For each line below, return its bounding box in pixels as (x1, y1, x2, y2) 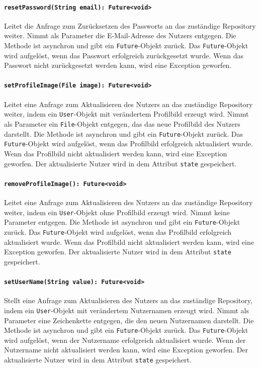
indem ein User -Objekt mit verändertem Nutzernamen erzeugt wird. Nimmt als (4, 305, 249, 315)
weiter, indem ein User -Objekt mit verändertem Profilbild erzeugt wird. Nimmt (4, 109, 249, 119)
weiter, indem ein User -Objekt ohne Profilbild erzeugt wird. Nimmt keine (4, 207, 230, 217)
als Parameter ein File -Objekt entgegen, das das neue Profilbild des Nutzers (4, 119, 240, 129)
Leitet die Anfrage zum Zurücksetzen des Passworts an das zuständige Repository (4, 20, 256, 31)
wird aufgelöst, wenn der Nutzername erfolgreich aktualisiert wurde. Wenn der (4, 334, 246, 345)
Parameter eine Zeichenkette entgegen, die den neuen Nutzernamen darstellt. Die (4, 315, 254, 325)
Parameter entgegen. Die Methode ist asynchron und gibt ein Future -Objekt (4, 217, 240, 227)
